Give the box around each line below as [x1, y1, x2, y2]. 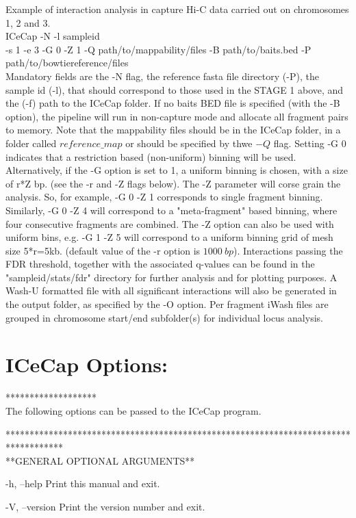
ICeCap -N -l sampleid [5, 29, 100, 43]
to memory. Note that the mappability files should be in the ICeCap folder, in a [5, 122, 341, 137]
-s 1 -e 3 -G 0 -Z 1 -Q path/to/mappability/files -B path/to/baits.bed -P [5, 42, 311, 56]
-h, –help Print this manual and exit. [5, 476, 160, 491]
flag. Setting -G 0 [273, 135, 346, 150]
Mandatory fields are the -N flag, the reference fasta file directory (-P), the [5, 68, 319, 83]
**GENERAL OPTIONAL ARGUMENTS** [5, 453, 195, 467]
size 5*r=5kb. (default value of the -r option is [5, 243, 201, 257]
